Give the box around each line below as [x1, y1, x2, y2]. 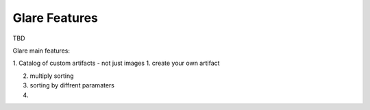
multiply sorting [29, 72, 75, 80]
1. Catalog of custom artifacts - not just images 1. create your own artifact [12, 59, 220, 68]
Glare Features [12, 10, 99, 25]
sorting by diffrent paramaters [29, 81, 115, 90]
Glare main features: [12, 46, 70, 55]
